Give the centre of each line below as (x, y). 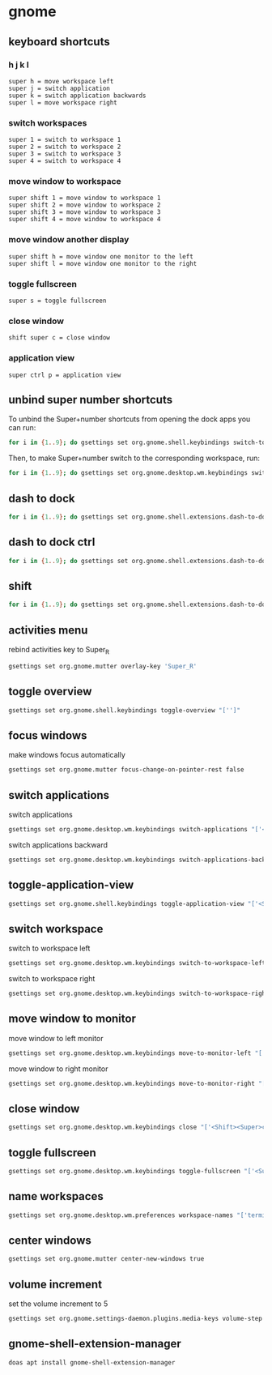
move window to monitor (72, 1019)
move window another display (69, 240)
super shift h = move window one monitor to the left (101, 256)
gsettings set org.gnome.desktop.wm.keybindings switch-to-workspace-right (139, 994)
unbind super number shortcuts (90, 400)
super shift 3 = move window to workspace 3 (85, 212)
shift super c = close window (59, 338)
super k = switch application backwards (78, 96)
